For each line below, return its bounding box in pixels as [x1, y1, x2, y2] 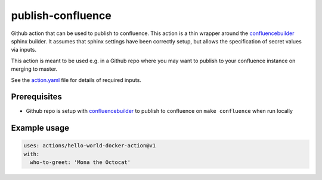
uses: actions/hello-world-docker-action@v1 [23, 143, 156, 149]
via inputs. [11, 46, 37, 53]
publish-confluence [11, 9, 112, 22]
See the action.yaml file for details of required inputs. [11, 76, 141, 83]
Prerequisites [11, 92, 62, 102]
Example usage [11, 123, 70, 133]
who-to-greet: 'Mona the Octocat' [30, 159, 131, 166]
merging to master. [11, 65, 58, 72]
